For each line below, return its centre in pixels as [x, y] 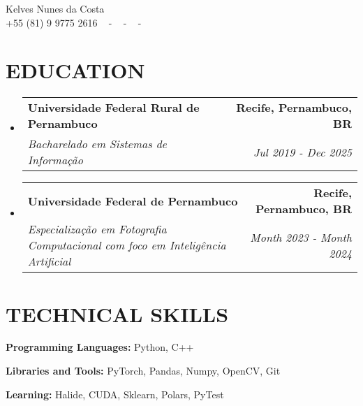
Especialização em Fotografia [97, 229]
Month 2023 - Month [301, 237]
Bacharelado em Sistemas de [97, 144]
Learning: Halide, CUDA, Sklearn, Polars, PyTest [115, 394]
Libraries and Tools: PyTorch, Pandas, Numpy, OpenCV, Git [143, 371]
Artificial [49, 261]
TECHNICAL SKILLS [117, 313]
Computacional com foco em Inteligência [127, 245]
